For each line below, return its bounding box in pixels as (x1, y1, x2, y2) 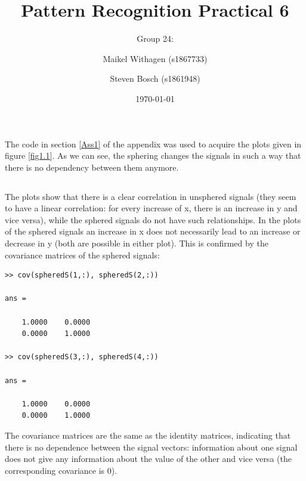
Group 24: (137, 32, 174, 45)
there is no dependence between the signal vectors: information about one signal (5, 440, 298, 453)
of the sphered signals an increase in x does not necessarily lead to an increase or (5, 225, 301, 238)
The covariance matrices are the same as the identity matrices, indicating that (5, 428, 291, 441)
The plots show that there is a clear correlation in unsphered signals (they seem (5, 190, 296, 202)
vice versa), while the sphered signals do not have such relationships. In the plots (5, 213, 301, 226)
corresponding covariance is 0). (5, 464, 118, 476)
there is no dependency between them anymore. (5, 161, 179, 173)
